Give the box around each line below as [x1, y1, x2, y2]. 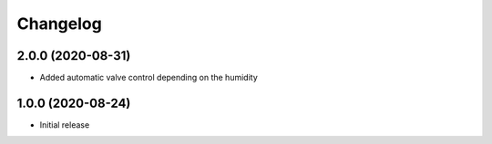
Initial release [39, 119, 90, 130]
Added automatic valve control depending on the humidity [39, 72, 259, 83]
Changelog [16, 14, 102, 34]
